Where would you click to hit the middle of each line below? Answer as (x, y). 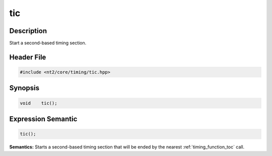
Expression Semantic (43, 119)
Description (28, 31)
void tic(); (39, 103)
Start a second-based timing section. (48, 43)
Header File (28, 57)
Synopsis (24, 88)
